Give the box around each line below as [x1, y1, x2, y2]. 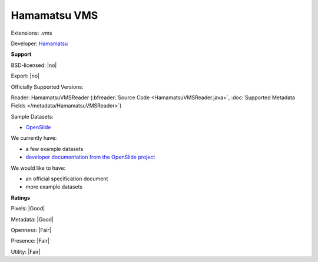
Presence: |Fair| [11, 237, 50, 244]
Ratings [11, 194, 31, 201]
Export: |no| [11, 72, 40, 79]
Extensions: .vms [11, 29, 52, 36]
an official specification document [25, 175, 108, 182]
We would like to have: [11, 164, 66, 172]
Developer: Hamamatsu [11, 40, 68, 47]
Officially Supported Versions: [11, 83, 84, 90]
